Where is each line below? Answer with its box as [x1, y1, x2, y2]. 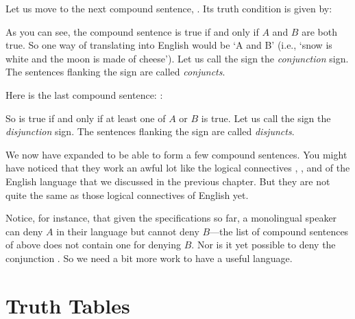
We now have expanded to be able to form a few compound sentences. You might [5, 147, 347, 161]
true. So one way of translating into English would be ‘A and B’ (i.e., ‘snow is [5, 38, 332, 52]
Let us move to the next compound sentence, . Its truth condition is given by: [5, 1, 332, 15]
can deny [5, 224, 43, 238]
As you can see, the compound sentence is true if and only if [5, 24, 259, 38]
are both [302, 24, 337, 38]
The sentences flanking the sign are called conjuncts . [5, 64, 225, 79]
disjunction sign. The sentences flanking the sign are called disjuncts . [5, 124, 295, 139]
